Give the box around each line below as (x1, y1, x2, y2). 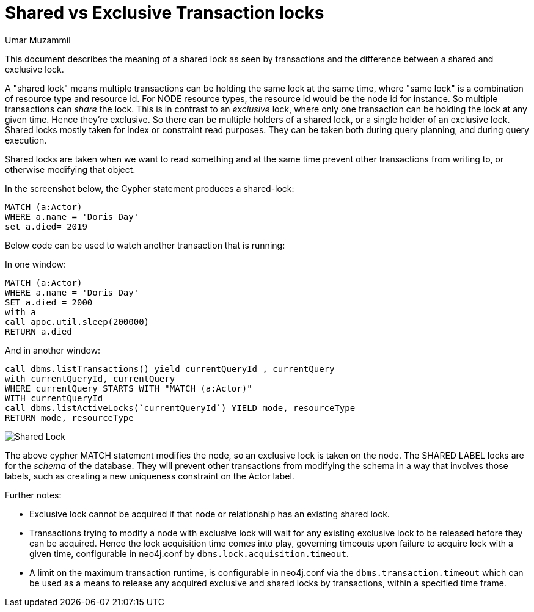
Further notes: (5, 489, 62, 500)
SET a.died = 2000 (5, 297, 93, 307)
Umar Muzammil (5, 34, 71, 45)
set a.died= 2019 (5, 221, 87, 231)
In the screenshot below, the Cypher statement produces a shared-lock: (5, 183, 294, 194)
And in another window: (5, 344, 101, 355)
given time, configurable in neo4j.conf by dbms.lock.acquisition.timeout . (29, 548, 349, 559)
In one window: (5, 258, 67, 269)
